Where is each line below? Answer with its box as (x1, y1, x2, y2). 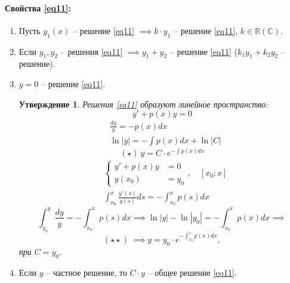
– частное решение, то (46, 266, 127, 279)
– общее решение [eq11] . (147, 266, 237, 279)
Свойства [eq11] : (5, 1, 72, 14)
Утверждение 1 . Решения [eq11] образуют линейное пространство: (18, 97, 269, 110)
